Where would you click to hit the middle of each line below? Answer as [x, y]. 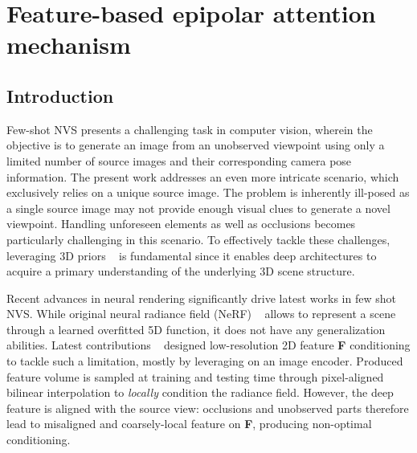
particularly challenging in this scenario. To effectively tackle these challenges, [198, 239]
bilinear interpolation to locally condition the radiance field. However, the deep [200, 392]
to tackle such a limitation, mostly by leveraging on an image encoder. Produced [205, 361]
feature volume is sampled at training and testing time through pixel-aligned [195, 376]
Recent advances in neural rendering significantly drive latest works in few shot [201, 298]
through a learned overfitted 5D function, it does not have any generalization [196, 329]
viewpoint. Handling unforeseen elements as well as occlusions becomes [181, 224]
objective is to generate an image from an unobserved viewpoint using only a [196, 145]
